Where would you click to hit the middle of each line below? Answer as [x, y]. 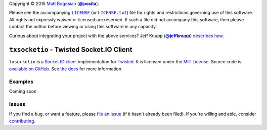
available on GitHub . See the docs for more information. [66, 69]
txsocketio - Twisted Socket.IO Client [71, 50]
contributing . [22, 121]
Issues [17, 104]
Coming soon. [23, 91]
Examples [21, 82]
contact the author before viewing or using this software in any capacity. [83, 27]
